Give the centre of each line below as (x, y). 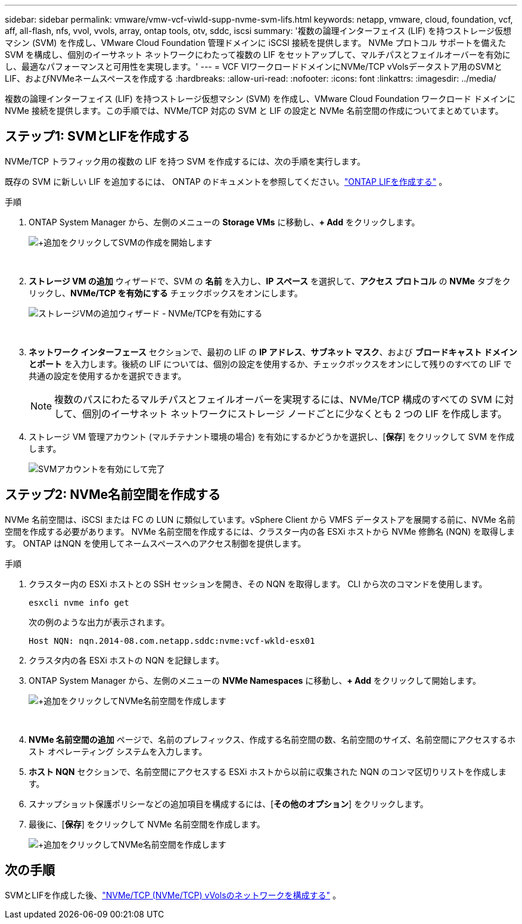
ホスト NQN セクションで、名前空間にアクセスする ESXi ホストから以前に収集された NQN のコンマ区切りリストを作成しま (268, 771)
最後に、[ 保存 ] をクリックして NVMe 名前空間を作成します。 (147, 824)
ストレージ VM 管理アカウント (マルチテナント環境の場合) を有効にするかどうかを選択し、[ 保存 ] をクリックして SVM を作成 (272, 436)
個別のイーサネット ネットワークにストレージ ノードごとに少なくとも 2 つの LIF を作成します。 (295, 413)
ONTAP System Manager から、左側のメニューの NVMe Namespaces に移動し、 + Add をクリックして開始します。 (255, 680)
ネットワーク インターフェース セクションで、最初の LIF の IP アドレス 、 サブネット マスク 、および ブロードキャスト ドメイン (273, 352)
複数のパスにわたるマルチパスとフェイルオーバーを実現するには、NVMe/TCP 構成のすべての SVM (273, 399)
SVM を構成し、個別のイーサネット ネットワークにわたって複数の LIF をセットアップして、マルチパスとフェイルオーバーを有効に (258, 55)
